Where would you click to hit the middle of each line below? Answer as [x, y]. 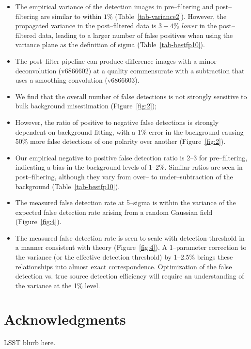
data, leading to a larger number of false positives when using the [136, 35]
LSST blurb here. [30, 342]
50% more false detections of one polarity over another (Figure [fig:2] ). [120, 141]
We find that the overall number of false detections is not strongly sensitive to [131, 96]
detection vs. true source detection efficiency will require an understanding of [130, 276]
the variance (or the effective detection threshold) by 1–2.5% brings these [124, 257]
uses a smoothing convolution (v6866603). [77, 80]
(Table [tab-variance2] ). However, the [171, 16]
